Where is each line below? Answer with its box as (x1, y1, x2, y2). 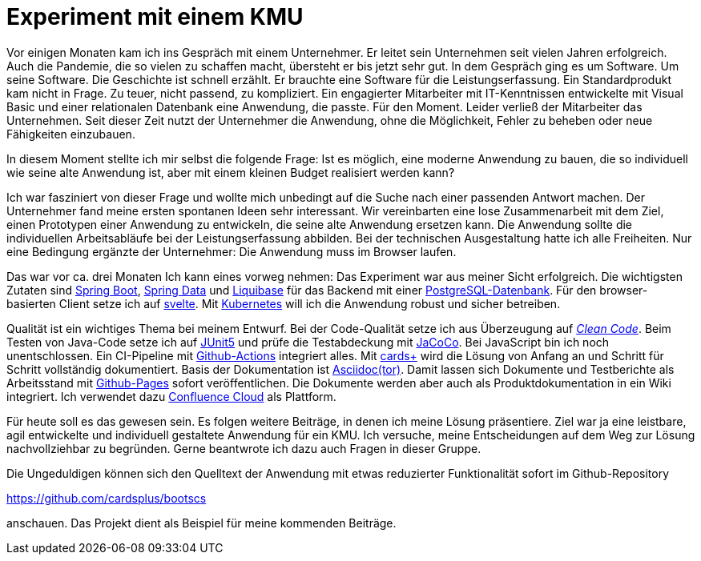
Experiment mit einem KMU (6, 3, 304, 30)
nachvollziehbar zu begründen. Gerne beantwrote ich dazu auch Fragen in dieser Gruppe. (6, 441, 481, 455)
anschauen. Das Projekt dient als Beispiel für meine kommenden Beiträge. (6, 515, 397, 530)
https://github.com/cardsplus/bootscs (6, 491, 207, 505)
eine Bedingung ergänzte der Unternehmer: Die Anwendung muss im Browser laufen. (6, 244, 457, 258)
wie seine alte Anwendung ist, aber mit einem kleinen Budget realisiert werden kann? (6, 165, 455, 179)
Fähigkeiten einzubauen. (6, 126, 135, 141)
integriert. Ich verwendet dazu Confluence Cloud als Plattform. (6, 389, 336, 403)
